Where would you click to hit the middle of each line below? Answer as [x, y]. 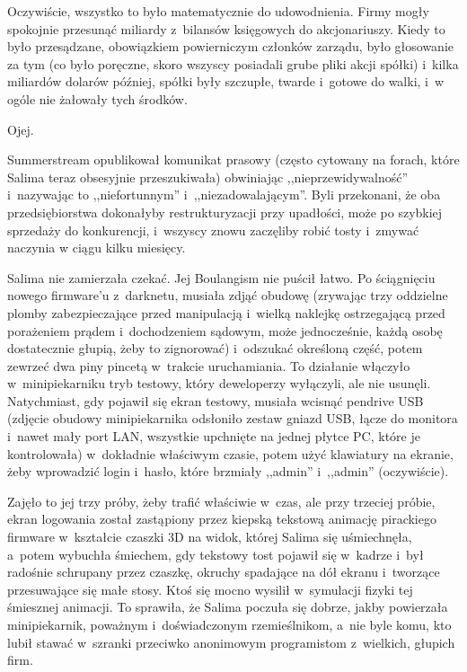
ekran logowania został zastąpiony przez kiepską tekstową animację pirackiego [222, 519]
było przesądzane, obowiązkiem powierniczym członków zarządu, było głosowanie [230, 46]
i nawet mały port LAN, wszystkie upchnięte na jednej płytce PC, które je [214, 436]
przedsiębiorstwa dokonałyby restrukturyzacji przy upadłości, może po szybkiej [225, 212]
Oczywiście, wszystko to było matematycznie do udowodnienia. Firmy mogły [218, 11]
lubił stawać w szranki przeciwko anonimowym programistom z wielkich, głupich [231, 642]
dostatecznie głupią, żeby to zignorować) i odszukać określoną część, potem [215, 348]
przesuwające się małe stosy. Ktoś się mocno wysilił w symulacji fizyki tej [210, 589]
